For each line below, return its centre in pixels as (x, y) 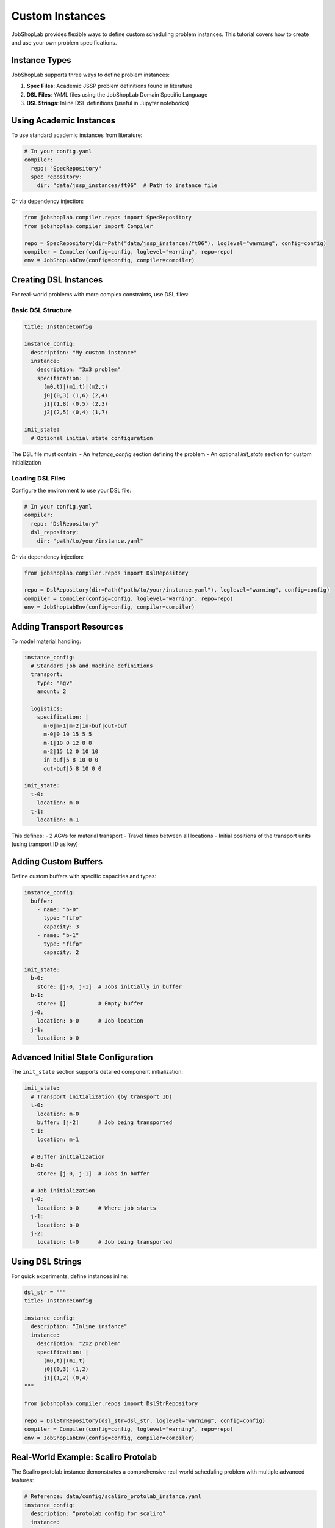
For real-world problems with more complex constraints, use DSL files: (100, 294)
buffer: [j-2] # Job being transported (105, 1122)
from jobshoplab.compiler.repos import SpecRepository (108, 218)
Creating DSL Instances (57, 280)
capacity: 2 (61, 953)
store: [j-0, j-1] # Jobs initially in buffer (110, 986)
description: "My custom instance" (84, 352)
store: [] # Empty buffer (90, 1004)
